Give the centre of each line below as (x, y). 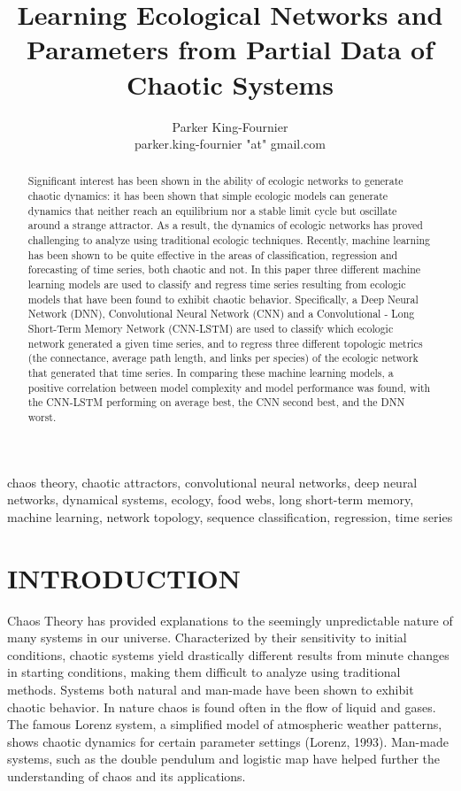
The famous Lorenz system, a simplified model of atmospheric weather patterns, (225, 724)
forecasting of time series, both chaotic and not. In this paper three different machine (224, 269)
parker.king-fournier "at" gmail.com (230, 144)
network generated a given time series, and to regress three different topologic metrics (225, 343)
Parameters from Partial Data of (230, 49)
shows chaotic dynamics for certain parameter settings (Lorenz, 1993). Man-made (228, 741)
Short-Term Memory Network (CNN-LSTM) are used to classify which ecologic (211, 329)
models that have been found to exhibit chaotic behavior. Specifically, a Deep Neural (223, 299)
